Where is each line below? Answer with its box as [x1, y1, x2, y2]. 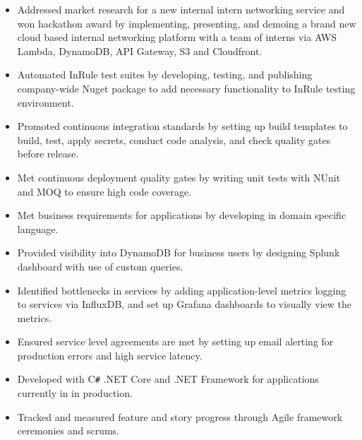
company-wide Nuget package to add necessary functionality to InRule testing [17, 81, 356, 95]
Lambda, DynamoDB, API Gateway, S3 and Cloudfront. [17, 43, 263, 58]
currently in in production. [17, 386, 133, 400]
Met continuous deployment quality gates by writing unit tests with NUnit [17, 170, 341, 184]
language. [17, 221, 59, 236]
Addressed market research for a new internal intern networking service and [17, 2, 345, 16]
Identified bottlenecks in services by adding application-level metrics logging [17, 283, 346, 297]
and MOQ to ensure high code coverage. [17, 184, 192, 198]
